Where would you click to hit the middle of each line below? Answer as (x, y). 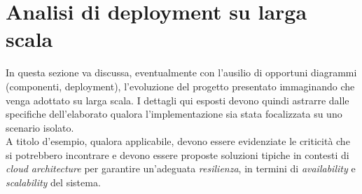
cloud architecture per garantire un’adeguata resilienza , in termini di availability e (181, 168)
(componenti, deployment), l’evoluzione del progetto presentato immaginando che (180, 86)
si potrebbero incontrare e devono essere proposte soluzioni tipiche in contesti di (177, 154)
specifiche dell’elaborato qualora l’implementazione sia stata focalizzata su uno (174, 114)
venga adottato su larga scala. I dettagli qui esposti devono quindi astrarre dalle (177, 100)
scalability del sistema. (53, 182)
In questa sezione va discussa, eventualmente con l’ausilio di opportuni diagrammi (181, 72)
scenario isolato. (40, 127)
